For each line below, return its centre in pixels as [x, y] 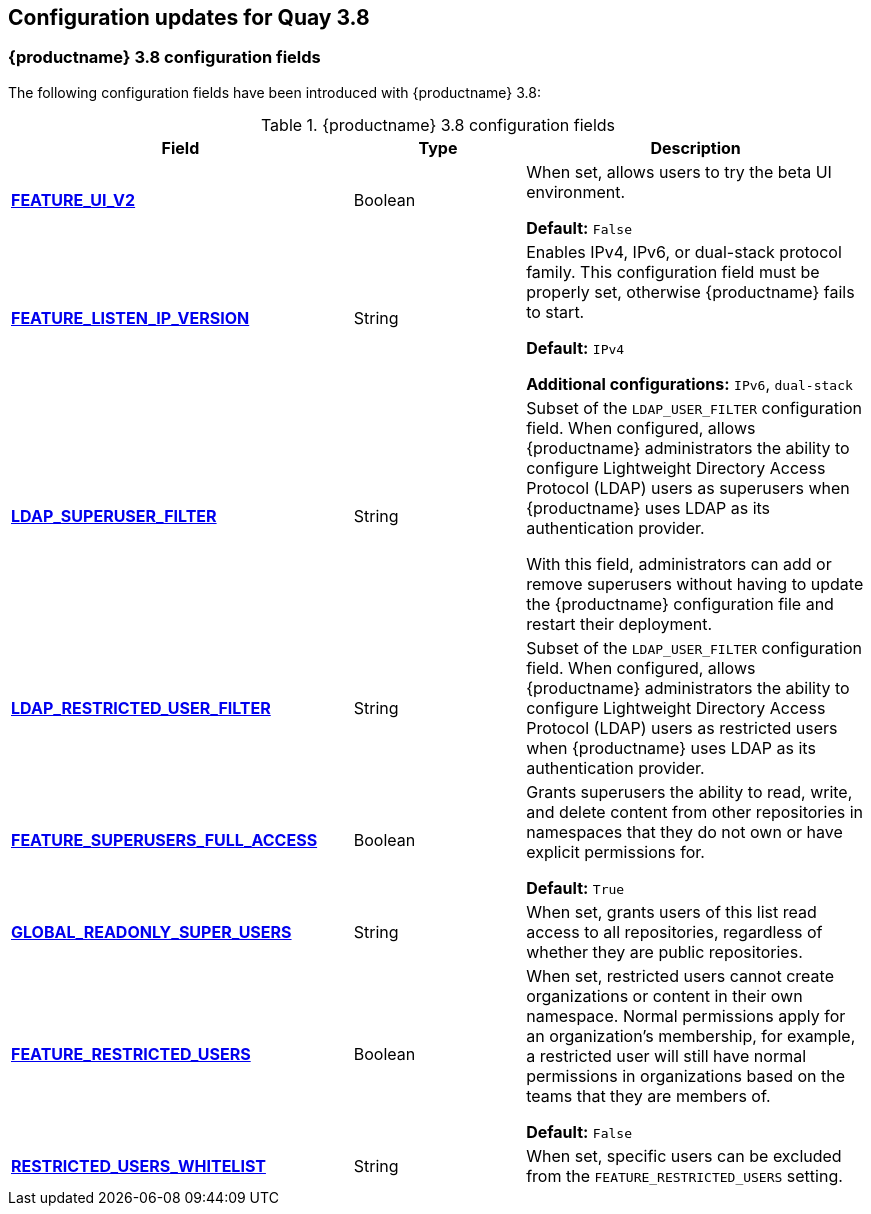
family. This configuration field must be [673, 271]
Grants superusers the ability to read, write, [689, 791]
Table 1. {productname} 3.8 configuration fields [438, 124]
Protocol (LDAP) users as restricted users [682, 727]
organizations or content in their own [664, 995]
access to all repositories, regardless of [674, 931]
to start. [555, 311]
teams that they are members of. [648, 1095]
